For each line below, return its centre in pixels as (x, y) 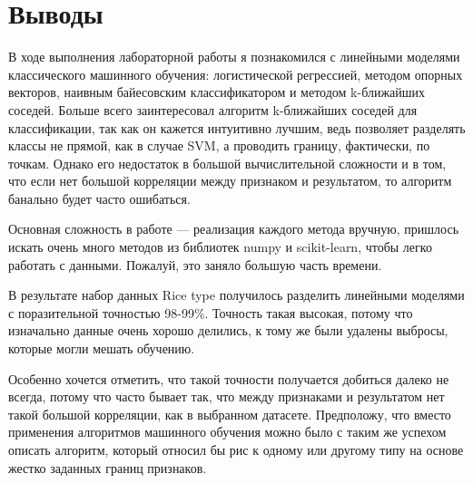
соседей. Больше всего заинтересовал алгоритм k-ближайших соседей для (213, 109)
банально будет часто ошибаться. (99, 198)
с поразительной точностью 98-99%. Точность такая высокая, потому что (211, 312)
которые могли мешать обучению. (102, 348)
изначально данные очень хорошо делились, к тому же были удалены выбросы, (228, 330)
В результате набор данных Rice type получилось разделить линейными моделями (236, 295)
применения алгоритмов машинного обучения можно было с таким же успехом (227, 432)
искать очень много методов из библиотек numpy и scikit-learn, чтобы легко (220, 247)
